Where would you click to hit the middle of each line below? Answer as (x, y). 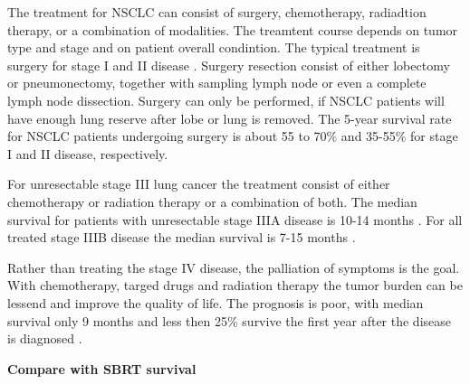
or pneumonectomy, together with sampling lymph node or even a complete (217, 83)
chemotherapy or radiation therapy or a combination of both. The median (212, 201)
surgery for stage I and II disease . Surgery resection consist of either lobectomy (229, 65)
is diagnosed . (45, 338)
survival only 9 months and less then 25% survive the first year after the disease (229, 320)
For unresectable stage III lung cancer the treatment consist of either (199, 184)
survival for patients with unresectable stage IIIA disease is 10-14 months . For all (235, 219)
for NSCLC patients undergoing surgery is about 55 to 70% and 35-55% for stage (233, 136)
